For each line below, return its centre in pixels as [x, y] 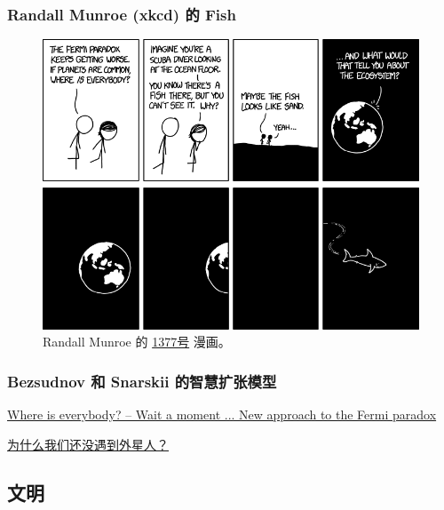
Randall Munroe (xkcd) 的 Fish [122, 14]
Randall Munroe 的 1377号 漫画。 [137, 342]
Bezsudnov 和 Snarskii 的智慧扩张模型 [142, 381]
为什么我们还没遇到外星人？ [88, 444]
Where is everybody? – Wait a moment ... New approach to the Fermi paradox [222, 414]
